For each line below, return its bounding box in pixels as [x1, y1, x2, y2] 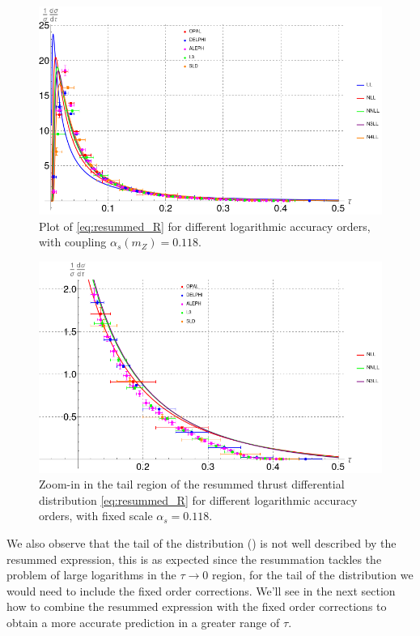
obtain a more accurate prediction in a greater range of [6, 613, 280, 630]
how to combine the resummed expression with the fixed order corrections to [6, 598, 387, 615]
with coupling [39, 233, 107, 250]
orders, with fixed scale [39, 507, 153, 524]
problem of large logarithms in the [6, 566, 176, 583]
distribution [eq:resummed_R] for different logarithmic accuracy [39, 491, 358, 508]
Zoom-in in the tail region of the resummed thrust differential [39, 476, 345, 493]
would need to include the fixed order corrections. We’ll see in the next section [6, 582, 396, 599]
